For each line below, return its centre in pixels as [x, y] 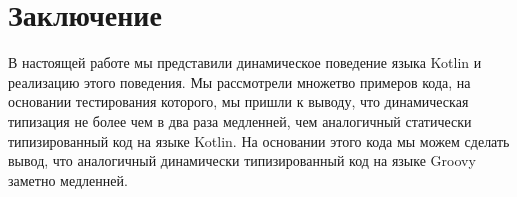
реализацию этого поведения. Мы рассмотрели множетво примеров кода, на [239, 81]
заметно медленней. [68, 179]
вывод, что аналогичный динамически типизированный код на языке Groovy [242, 160]
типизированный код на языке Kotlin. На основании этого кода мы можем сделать [259, 140]
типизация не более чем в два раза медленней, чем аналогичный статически [240, 120]
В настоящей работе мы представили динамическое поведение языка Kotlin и [245, 62]
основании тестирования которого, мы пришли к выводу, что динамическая [238, 101]
